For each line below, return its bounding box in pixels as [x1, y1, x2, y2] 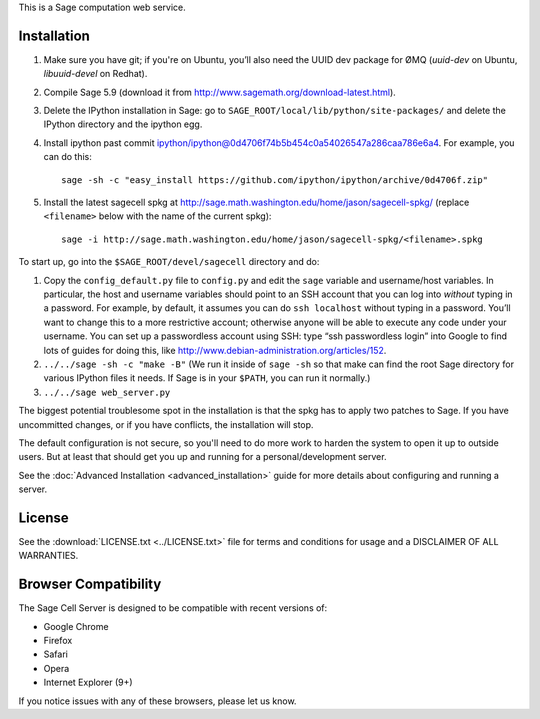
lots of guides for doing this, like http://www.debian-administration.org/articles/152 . [43, 344, 387, 356]
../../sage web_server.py [43, 386, 171, 398]
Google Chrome [43, 620, 109, 632]
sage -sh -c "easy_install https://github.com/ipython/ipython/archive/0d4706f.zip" [61, 174, 489, 185]
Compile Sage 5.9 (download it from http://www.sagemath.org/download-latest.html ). [43, 86, 397, 98]
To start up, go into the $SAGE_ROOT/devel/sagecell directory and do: [18, 256, 320, 268]
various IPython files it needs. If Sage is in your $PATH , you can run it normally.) [43, 372, 371, 384]
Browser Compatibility [18, 576, 162, 593]
